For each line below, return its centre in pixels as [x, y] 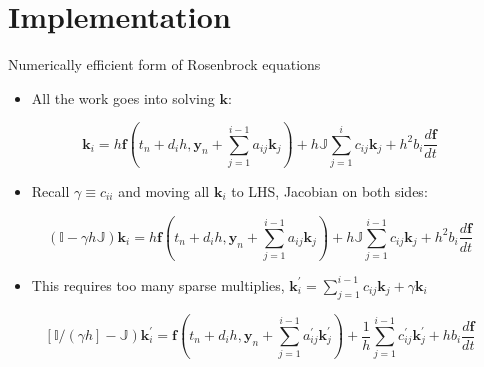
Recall [50, 191]
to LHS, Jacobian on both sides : [329, 191]
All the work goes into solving [123, 97]
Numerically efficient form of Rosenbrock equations [164, 64]
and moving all [164, 191]
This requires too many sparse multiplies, [158, 284]
